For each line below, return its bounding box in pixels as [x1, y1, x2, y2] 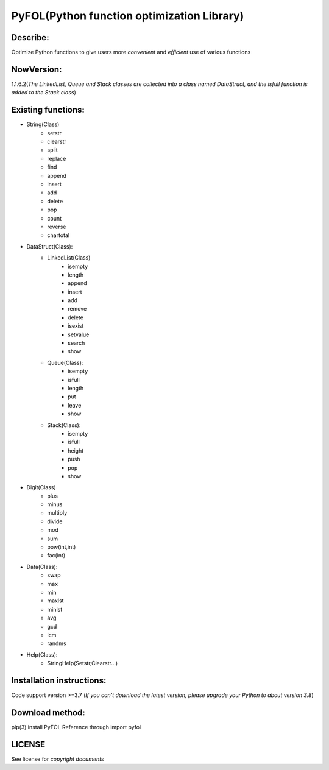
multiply [47, 509, 68, 517]
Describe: [11, 32, 49, 43]
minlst [47, 606, 63, 613]
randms [47, 640, 66, 647]
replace [47, 155, 66, 162]
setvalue [68, 331, 90, 338]
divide [47, 518, 63, 525]
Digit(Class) [26, 484, 56, 491]
